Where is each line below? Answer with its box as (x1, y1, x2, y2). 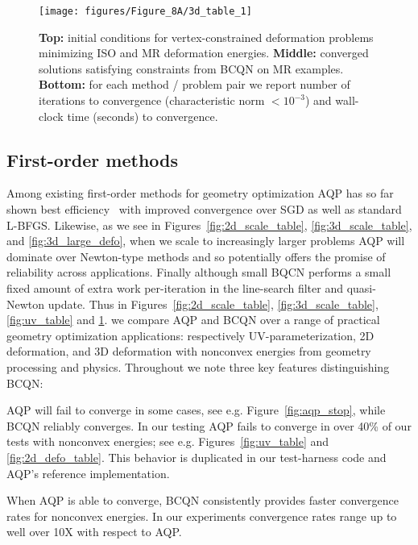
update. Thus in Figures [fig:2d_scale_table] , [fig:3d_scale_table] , (48, 295, 379, 312)
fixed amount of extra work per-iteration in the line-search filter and (6, 279, 343, 296)
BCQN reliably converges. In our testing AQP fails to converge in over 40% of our (6, 417, 412, 434)
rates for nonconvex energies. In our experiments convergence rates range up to (6, 507, 397, 524)
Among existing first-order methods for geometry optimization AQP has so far (6, 185, 394, 202)
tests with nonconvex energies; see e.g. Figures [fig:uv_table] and (6, 433, 329, 450)
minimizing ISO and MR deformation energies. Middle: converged (39, 44, 369, 61)
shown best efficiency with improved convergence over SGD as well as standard (6, 201, 402, 218)
